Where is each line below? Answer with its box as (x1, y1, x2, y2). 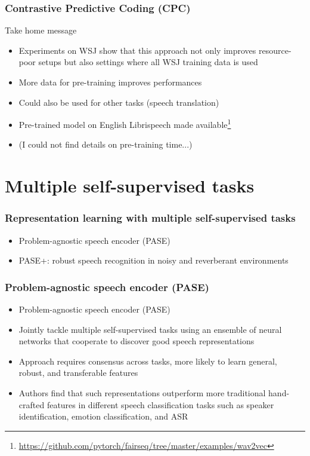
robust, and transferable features (18, 366, 138, 379)
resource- (258, 44, 292, 56)
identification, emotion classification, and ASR (18, 410, 188, 423)
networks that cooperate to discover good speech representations (18, 335, 255, 347)
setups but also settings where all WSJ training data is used (38, 56, 258, 68)
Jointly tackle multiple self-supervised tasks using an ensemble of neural (18, 323, 282, 335)
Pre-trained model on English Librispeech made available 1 (18, 117, 231, 130)
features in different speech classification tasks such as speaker (46, 398, 274, 411)
